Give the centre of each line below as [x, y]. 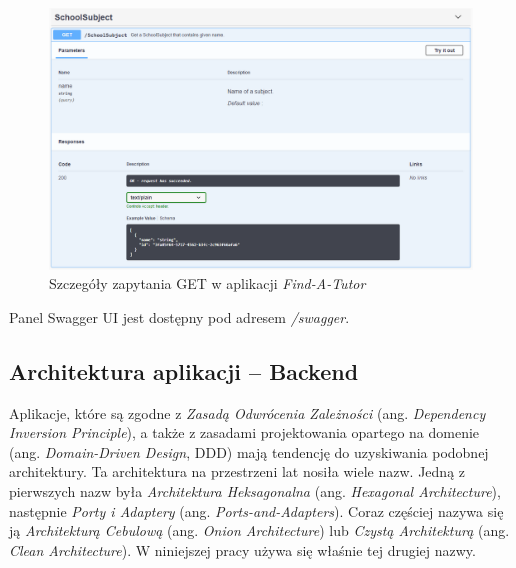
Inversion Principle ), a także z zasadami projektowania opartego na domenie [244, 432]
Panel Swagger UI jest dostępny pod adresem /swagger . [179, 316]
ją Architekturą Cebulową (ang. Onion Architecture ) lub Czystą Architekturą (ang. [259, 530]
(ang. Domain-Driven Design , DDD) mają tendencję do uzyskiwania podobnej [249, 451]
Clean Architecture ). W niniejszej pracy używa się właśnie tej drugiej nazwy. [242, 549]
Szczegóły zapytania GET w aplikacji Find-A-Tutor [207, 283]
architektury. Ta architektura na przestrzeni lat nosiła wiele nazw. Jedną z [237, 471]
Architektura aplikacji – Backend [184, 370]
